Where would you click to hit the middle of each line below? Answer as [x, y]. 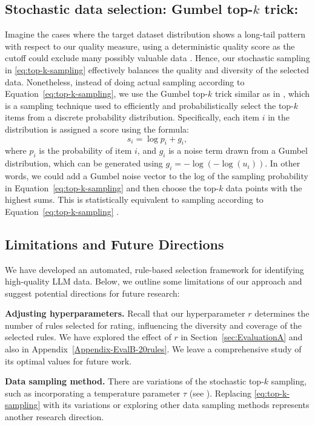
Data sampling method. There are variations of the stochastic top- [134, 381]
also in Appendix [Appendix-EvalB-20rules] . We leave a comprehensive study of [153, 349]
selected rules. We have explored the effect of [88, 337]
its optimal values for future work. [68, 361]
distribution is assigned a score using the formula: [97, 129]
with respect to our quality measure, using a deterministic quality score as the [150, 46]
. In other [283, 163]
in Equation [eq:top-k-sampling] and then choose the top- [112, 187]
